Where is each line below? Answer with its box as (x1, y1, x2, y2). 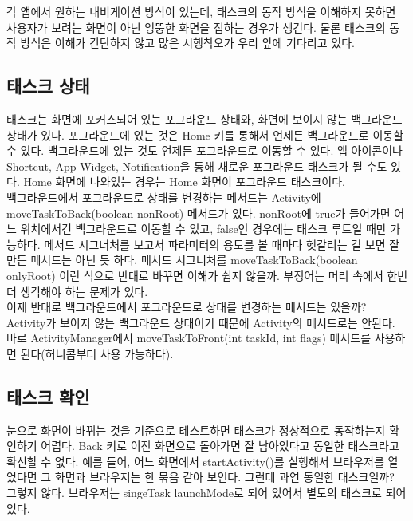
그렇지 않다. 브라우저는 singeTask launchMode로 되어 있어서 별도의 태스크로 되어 (6, 484, 407, 501)
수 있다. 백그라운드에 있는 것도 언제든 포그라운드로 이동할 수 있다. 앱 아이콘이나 (6, 142, 403, 159)
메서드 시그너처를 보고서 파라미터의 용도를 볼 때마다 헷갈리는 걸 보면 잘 (44, 235, 400, 252)
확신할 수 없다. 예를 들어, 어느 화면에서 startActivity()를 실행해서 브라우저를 (6, 452, 384, 469)
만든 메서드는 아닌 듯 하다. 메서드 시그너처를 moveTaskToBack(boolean (6, 251, 358, 268)
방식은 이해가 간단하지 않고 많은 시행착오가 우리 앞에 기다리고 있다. (20, 34, 355, 51)
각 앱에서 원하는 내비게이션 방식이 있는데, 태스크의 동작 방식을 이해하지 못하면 (6, 3, 396, 19)
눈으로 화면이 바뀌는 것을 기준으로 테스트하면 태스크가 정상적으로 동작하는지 (6, 421, 386, 438)
